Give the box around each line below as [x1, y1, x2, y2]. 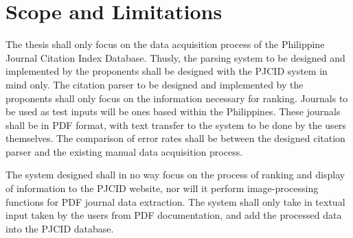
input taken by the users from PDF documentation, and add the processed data [5, 208, 342, 222]
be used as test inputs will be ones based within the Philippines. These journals [5, 104, 341, 119]
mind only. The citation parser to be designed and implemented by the [5, 77, 304, 91]
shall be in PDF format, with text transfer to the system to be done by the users [5, 117, 346, 132]
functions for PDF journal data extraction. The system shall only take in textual [5, 194, 345, 209]
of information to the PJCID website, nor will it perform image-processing [5, 181, 319, 195]
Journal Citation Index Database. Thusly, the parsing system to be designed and [5, 50, 345, 64]
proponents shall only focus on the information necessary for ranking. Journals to [5, 91, 348, 105]
